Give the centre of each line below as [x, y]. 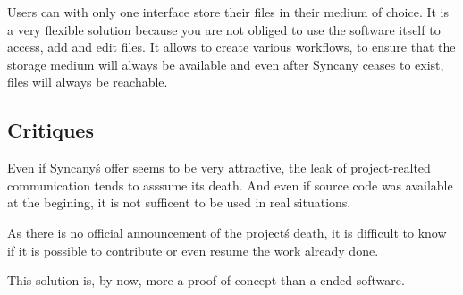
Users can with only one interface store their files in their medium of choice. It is [228, 12]
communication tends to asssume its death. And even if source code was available [230, 185]
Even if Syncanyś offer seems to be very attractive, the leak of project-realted [219, 168]
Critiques [51, 130]
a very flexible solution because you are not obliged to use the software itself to [224, 29]
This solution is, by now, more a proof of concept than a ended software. [206, 280]
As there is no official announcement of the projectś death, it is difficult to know [227, 232]
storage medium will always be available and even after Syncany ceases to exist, [226, 64]
